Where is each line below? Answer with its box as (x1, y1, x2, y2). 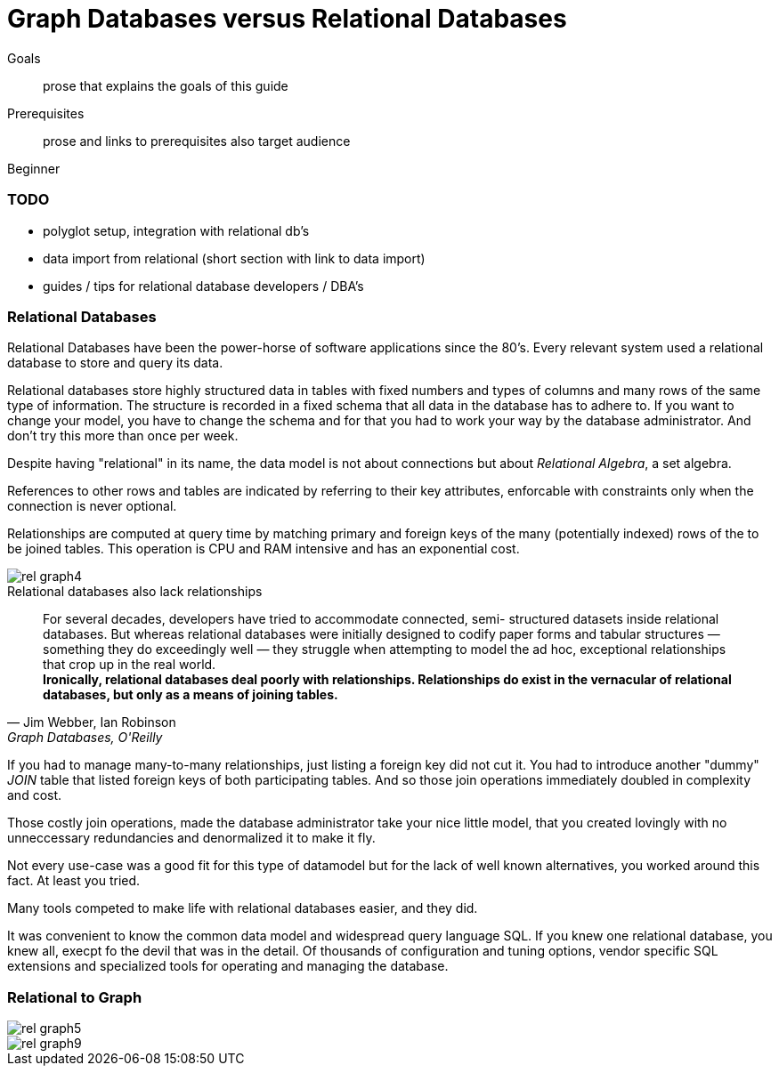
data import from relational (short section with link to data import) (43, 250, 426, 266)
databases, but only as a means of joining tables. (43, 687, 338, 703)
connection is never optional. (7, 498, 177, 514)
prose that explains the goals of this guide (43, 77, 288, 93)
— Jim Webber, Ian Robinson (7, 714, 176, 730)
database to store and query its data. (7, 355, 223, 371)
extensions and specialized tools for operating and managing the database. (7, 958, 449, 974)
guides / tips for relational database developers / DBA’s (43, 278, 364, 294)
